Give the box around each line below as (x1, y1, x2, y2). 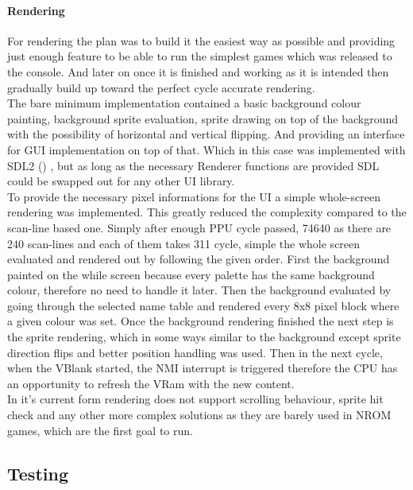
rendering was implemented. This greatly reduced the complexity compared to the (7, 204, 407, 220)
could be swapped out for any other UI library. (7, 173, 235, 189)
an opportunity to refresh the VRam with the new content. (7, 375, 295, 391)
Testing (7, 461, 68, 485)
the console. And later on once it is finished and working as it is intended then (7, 63, 389, 80)
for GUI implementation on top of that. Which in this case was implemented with (7, 141, 406, 157)
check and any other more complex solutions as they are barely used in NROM (7, 406, 392, 423)
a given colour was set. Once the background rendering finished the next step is (7, 313, 394, 329)
